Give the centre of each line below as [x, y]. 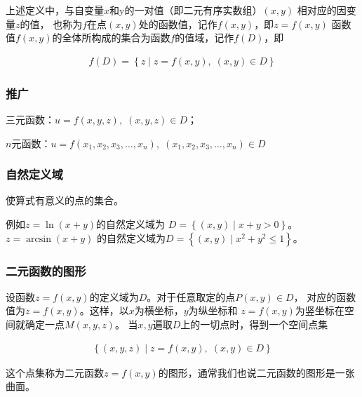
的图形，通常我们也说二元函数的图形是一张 [256, 372]
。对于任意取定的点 [191, 296]
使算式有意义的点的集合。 [65, 200]
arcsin [39, 239]
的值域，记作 [205, 38]
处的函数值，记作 [178, 23]
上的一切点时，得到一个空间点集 [254, 324]
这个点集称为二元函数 [55, 372]
